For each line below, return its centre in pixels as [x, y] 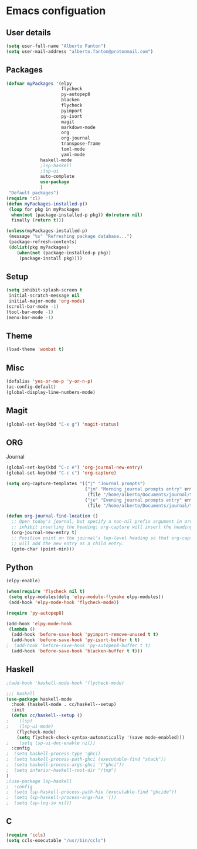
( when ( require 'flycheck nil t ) [45, 592]
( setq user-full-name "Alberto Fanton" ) [56, 46]
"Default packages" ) [34, 193]
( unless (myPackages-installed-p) [47, 231]
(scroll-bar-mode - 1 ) [33, 307]
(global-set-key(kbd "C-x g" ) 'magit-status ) [62, 424]
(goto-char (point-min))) [43, 549]
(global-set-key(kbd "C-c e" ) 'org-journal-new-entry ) [74, 467]
